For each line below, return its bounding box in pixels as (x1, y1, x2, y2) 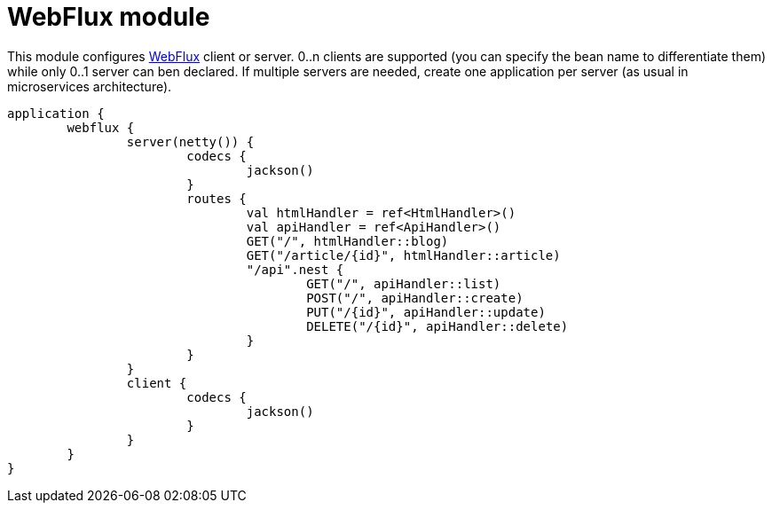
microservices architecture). (7, 78, 172, 94)
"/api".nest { (246, 262, 344, 277)
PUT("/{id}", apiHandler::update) (306, 304, 546, 319)
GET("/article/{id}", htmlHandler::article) (246, 247, 561, 263)
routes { (186, 191, 247, 206)
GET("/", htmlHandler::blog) (246, 233, 449, 248)
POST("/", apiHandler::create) (306, 290, 524, 305)
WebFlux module (7, 2, 210, 32)
